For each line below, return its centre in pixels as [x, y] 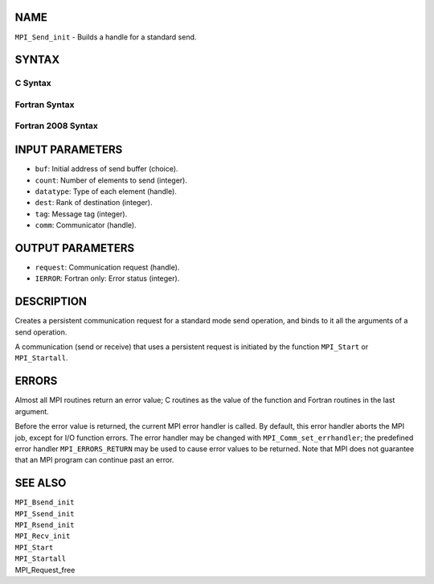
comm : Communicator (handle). [86, 225]
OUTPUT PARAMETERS [75, 248]
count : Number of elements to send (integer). [111, 180]
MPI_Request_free [45, 570]
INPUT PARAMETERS [69, 150]
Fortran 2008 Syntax [56, 126]
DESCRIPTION [51, 302]
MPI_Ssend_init [45, 514]
